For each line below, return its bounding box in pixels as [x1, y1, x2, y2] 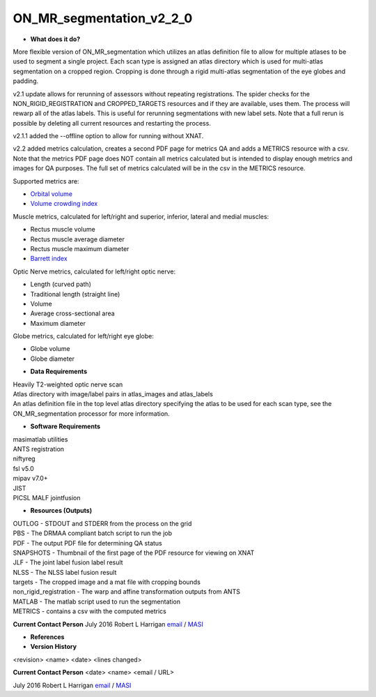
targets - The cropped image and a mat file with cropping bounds [13, 578, 201, 586]
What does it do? [30, 35, 81, 43]
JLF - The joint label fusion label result [13, 558, 123, 567]
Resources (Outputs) [30, 507, 93, 515]
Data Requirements [30, 367, 87, 376]
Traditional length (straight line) [30, 290, 120, 298]
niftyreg [13, 454, 36, 463]
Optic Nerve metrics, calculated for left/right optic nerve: [13, 267, 176, 276]
